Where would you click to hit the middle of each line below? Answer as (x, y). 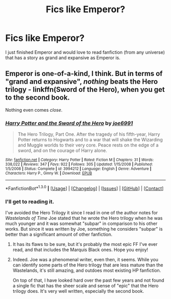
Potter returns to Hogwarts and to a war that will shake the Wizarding (90, 140)
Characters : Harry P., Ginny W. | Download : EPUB (49, 173)
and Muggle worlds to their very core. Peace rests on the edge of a (88, 145)
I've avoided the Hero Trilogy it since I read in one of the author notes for (81, 213)
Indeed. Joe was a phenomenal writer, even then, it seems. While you (85, 259)
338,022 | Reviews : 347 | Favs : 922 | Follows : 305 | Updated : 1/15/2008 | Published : (79, 164)
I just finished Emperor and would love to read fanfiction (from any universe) (85, 52)
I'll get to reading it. (30, 202)
